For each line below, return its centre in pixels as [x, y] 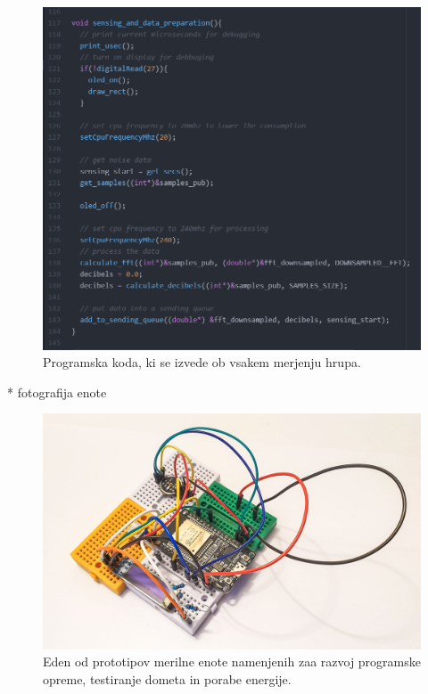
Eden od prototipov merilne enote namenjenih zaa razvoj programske [232, 661]
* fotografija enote [57, 392]
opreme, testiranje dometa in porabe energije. [167, 678]
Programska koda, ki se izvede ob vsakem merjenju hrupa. [202, 362]
